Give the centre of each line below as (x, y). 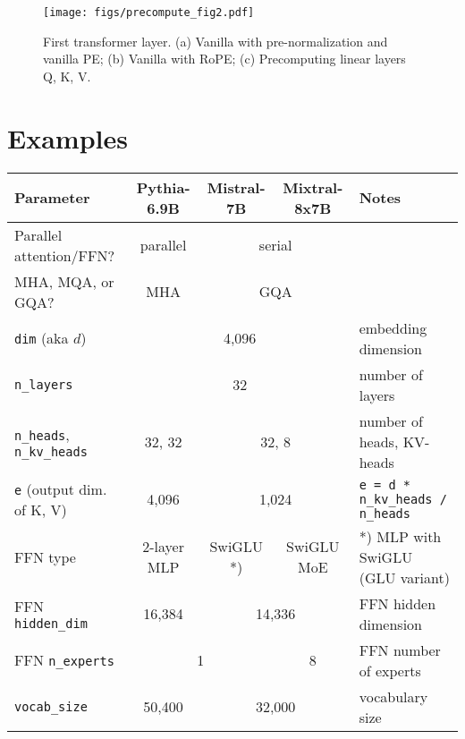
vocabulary (393, 696)
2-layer (163, 547)
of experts (390, 670)
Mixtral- (313, 187)
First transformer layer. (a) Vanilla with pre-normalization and (216, 41)
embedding (393, 327)
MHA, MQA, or (64, 281)
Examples (68, 137)
